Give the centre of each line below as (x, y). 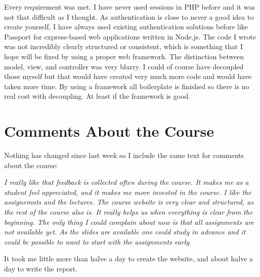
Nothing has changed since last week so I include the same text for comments (124, 155)
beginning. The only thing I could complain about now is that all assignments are (129, 222)
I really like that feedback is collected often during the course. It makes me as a (126, 182)
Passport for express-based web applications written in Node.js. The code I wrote (130, 36)
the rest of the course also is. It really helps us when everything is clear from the (128, 212)
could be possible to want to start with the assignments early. (98, 241)
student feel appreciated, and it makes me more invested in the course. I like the (128, 192)
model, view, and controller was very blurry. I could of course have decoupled (124, 66)
